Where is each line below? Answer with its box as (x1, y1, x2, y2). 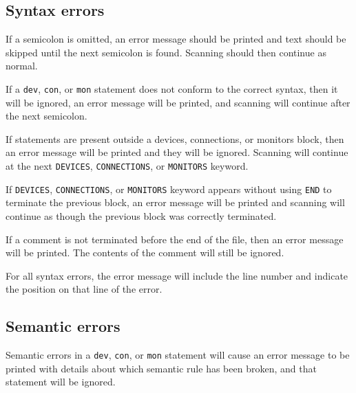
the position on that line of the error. (6, 282, 163, 296)
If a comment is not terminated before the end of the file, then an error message (6, 232, 344, 246)
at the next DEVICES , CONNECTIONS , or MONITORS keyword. (6, 159, 249, 173)
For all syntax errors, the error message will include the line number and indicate (6, 268, 348, 282)
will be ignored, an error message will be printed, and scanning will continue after (6, 95, 350, 109)
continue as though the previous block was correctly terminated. (6, 208, 277, 223)
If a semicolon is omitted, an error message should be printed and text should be (6, 32, 346, 46)
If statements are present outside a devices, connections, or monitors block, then (6, 131, 344, 146)
